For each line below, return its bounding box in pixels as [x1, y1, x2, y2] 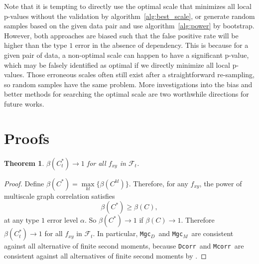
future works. [4, 98, 44, 109]
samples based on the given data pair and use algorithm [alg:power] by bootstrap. [4, 20, 255, 31]
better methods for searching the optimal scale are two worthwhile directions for [4, 89, 249, 99]
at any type [4, 215, 39, 225]
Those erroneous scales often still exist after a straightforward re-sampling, [26, 69, 255, 80]
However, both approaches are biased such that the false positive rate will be [4, 30, 239, 40]
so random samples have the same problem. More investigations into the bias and [4, 79, 253, 89]
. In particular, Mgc [93, 228, 151, 239]
